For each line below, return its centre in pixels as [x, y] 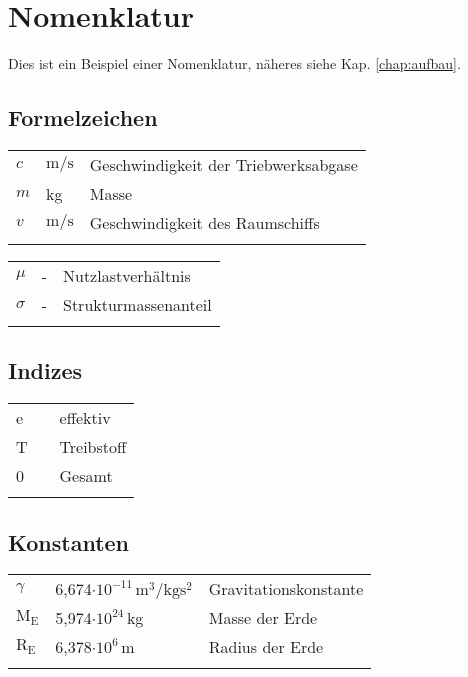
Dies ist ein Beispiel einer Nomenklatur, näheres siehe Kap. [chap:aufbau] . [234, 63]
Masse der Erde [263, 618]
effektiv [85, 418]
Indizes [45, 370]
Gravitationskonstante [286, 589]
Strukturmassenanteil [137, 304]
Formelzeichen [83, 117]
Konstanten [69, 541]
